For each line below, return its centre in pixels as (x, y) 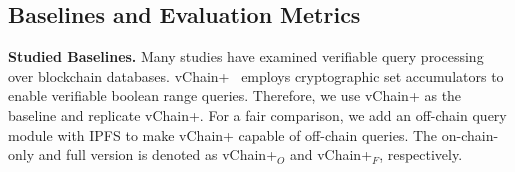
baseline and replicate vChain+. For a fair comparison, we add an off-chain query (257, 114)
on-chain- (470, 134)
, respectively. (421, 154)
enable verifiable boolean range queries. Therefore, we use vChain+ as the (235, 95)
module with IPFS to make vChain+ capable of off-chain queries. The (223, 134)
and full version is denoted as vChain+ (158, 154)
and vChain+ (331, 154)
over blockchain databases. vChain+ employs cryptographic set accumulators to (256, 75)
